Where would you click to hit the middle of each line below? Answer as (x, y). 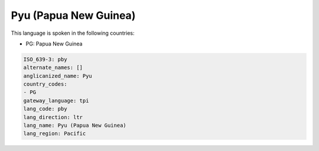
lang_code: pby (45, 109)
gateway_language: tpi (56, 101)
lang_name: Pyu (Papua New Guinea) (75, 126)
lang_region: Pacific (55, 134)
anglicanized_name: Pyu (58, 76)
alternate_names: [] (53, 68)
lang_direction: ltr (53, 117)
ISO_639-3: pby (45, 59)
